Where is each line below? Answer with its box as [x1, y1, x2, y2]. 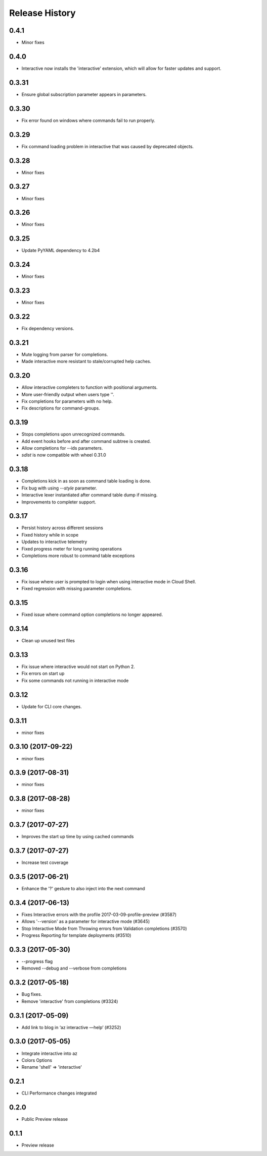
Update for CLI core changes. [21, 703, 82, 709]
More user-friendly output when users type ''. [21, 391, 115, 397]
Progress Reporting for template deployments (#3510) [21, 932, 132, 938]
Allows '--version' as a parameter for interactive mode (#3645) [21, 918, 150, 924]
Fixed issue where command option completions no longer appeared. [21, 611, 163, 617]
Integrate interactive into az [21, 1050, 78, 1056]
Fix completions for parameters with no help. [21, 398, 113, 404]
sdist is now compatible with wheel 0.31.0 [21, 452, 106, 458]
